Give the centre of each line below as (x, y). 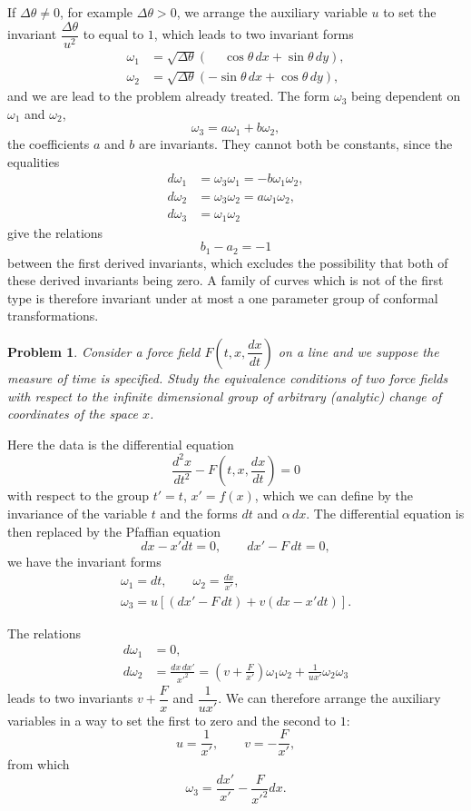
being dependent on (406, 96)
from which (39, 764)
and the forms (199, 513)
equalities (34, 161)
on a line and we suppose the (358, 351)
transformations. (53, 316)
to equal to (113, 34)
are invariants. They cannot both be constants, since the (295, 143)
